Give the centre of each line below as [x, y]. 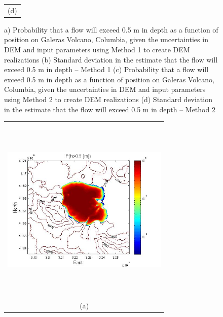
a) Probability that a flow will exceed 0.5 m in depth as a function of [111, 29]
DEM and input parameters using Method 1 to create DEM [97, 50]
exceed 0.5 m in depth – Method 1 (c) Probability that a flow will [106, 69]
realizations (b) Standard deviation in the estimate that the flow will [111, 59]
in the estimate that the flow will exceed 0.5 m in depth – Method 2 [110, 109]
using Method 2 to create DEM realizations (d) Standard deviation [108, 99]
